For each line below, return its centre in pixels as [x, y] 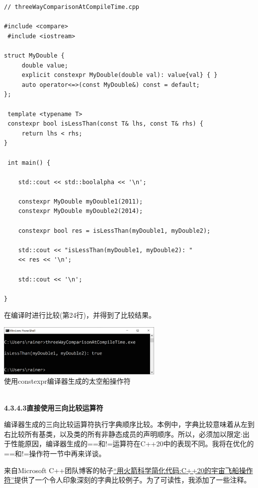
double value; [45, 65]
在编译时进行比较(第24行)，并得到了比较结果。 [80, 315]
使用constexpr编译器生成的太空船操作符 [67, 381]
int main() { [29, 163]
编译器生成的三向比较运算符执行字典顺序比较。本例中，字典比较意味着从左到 [129, 424]
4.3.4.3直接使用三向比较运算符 [54, 407]
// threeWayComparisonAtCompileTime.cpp [72, 7]
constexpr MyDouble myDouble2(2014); [81, 211]
